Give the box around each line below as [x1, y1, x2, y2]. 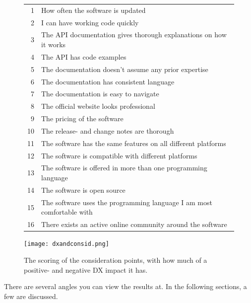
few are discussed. [4, 291, 58, 301]
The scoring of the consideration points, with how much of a [24, 254, 207, 265]
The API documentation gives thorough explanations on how [41, 29, 227, 40]
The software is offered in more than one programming [41, 162, 207, 173]
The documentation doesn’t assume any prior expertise [41, 64, 208, 74]
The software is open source [41, 184, 125, 195]
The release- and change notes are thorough [41, 125, 174, 136]
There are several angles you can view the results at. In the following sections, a [4, 281, 247, 292]
